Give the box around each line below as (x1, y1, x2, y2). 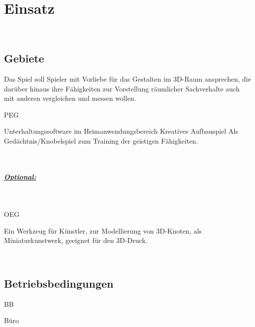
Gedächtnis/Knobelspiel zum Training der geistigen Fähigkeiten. (4, 135, 198, 146)
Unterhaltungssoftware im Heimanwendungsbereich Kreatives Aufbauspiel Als (4, 126, 238, 136)
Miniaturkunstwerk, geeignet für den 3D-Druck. (4, 235, 148, 245)
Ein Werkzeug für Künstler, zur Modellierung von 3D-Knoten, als (4, 225, 202, 236)
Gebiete (4, 51, 44, 66)
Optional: (4, 171, 36, 181)
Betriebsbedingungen (4, 276, 114, 291)
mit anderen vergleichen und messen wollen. (4, 93, 136, 103)
